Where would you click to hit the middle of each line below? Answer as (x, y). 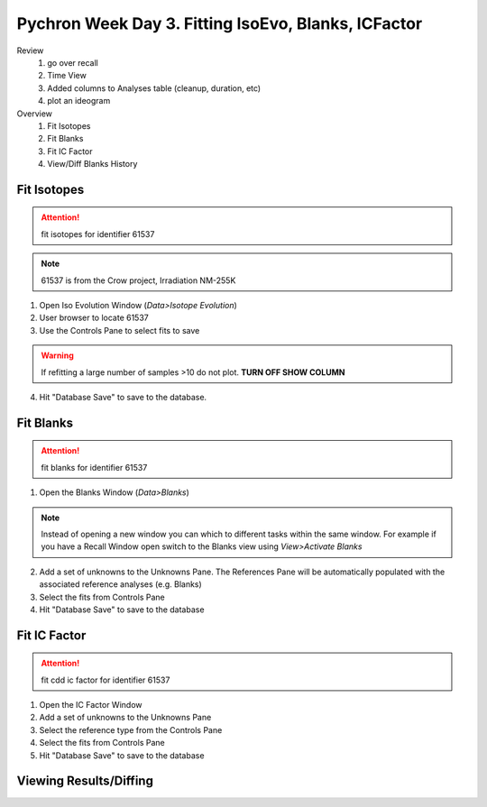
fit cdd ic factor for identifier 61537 (106, 680)
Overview (35, 114)
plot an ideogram (79, 101)
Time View (67, 76)
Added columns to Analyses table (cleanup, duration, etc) (154, 88)
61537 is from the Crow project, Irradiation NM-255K (138, 280)
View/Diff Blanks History (92, 164)
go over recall (73, 62)
